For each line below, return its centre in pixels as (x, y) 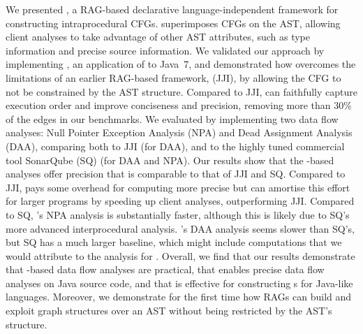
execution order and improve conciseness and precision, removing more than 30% (179, 105)
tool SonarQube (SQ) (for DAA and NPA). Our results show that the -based (170, 160)
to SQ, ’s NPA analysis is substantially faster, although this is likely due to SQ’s (178, 214)
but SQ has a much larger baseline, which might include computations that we (174, 242)
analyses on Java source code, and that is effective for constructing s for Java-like (179, 283)
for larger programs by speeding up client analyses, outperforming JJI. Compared (180, 201)
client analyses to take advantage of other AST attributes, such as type (158, 37)
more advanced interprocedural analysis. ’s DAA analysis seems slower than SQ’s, (180, 228)
